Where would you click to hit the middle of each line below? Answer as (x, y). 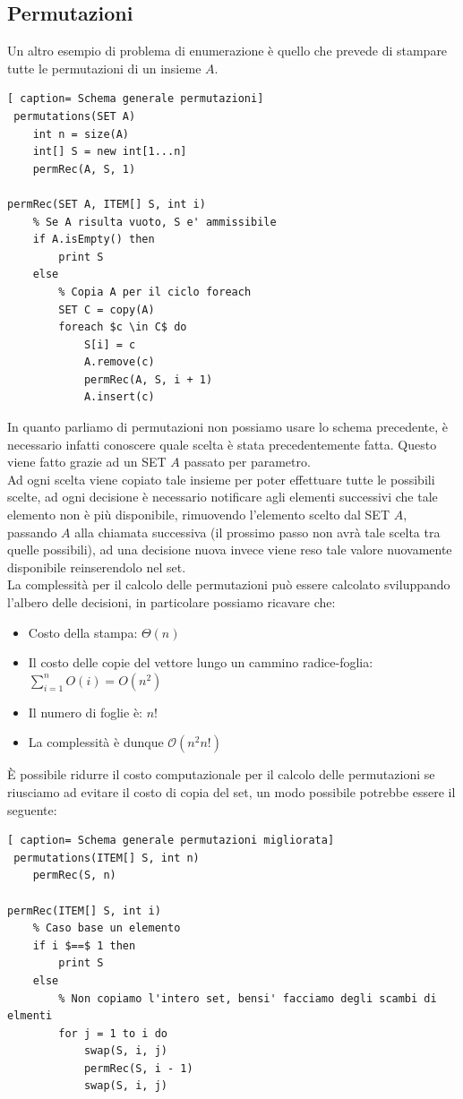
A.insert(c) (119, 397)
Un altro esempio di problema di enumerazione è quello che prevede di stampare (227, 51)
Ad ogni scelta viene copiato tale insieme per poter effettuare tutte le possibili (221, 479)
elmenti (30, 1016)
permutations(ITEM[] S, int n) (107, 858)
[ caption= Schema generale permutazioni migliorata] (171, 841)
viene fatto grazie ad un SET (87, 462)
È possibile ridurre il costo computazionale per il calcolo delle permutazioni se (221, 774)
